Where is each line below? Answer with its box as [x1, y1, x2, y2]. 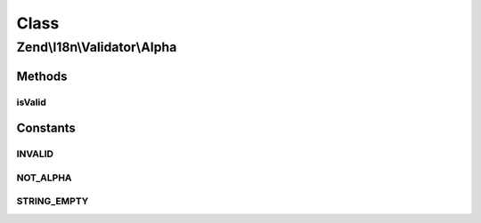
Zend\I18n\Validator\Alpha [16, 39, 177, 55]
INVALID [16, 147, 53, 160]
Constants [16, 121, 76, 136]
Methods [16, 68, 68, 84]
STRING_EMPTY [16, 195, 89, 208]
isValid [16, 96, 46, 108]
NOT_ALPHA [16, 171, 72, 184]
